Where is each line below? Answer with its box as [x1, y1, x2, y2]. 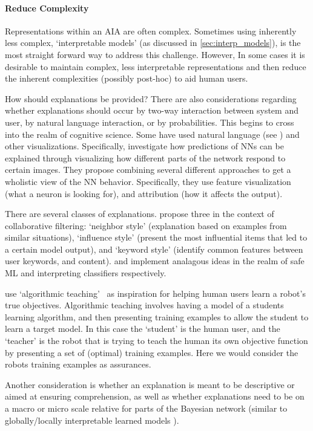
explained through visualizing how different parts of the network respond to [5, 151, 286, 164]
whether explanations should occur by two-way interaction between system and [5, 104, 298, 117]
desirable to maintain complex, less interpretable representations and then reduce [5, 60, 306, 73]
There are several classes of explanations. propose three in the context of [5, 207, 274, 220]
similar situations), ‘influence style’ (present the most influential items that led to [5, 231, 308, 244]
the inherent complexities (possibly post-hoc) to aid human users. [5, 72, 248, 85]
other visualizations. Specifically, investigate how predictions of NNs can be [5, 140, 284, 152]
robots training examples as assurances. [5, 358, 151, 371]
